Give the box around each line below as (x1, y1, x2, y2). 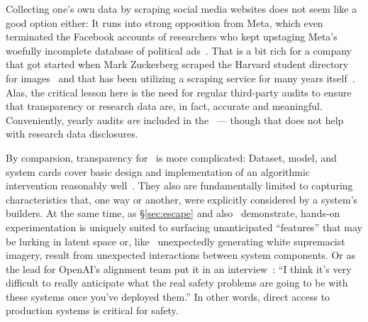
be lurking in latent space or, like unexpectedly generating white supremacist (6, 233, 345, 248)
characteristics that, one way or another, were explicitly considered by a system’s (6, 191, 358, 206)
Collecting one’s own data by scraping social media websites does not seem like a (6, 1, 357, 16)
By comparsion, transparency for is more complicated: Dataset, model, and (6, 150, 337, 165)
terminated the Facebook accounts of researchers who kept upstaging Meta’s (6, 29, 338, 44)
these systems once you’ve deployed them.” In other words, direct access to (6, 289, 330, 304)
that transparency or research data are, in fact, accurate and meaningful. (6, 99, 323, 113)
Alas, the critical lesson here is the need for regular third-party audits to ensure (6, 84, 352, 99)
